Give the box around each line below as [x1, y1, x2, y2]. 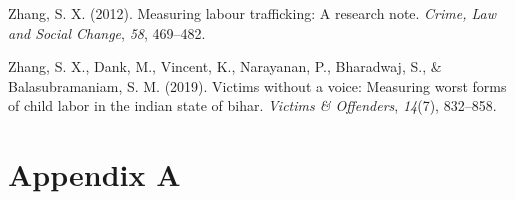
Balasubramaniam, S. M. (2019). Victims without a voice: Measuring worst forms [8, 75, 507, 96]
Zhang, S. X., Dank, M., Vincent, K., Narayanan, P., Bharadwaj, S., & [8, 56, 442, 77]
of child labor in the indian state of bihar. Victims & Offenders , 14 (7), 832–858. [8, 95, 497, 116]
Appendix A [8, 154, 181, 195]
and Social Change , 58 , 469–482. [8, 22, 206, 43]
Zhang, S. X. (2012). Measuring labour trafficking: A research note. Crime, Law [8, 3, 497, 23]
